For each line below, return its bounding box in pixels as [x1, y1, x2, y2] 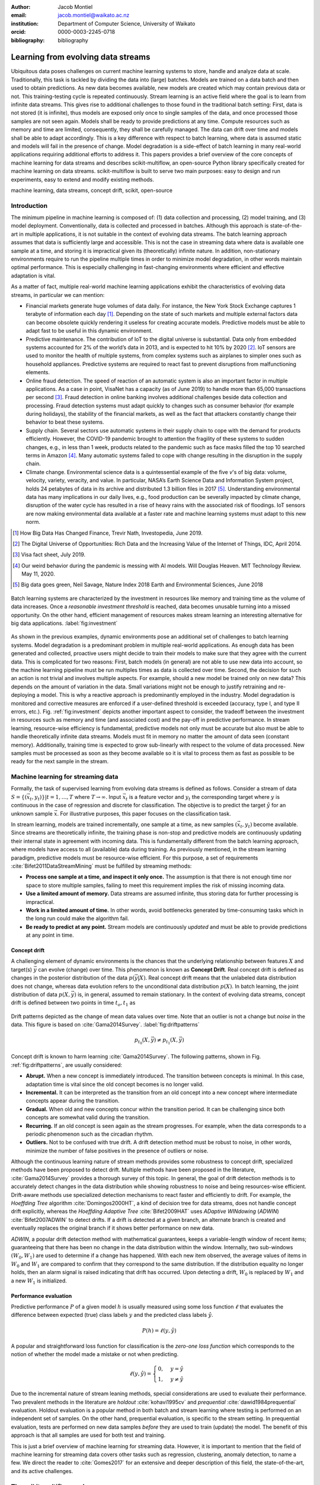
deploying [11, 691, 36, 699]
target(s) [11, 966, 33, 973]
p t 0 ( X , [134, 1037, 151, 1045]
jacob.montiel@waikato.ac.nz [57, 12, 130, 19]
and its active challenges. [11, 1467, 73, 1474]
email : [11, 12, 27, 19]
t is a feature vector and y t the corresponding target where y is [125, 793, 280, 802]
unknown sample [11, 810, 53, 817]
